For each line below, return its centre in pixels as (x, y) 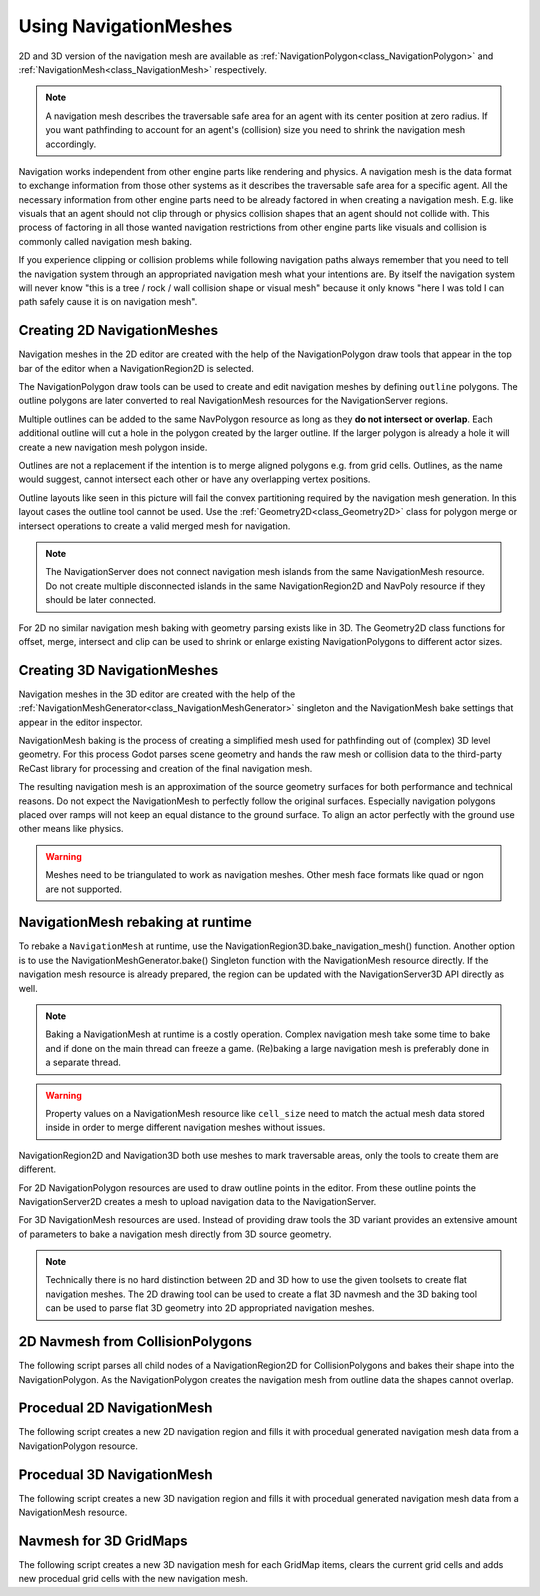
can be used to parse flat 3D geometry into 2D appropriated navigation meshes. (210, 1308)
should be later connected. (101, 600)
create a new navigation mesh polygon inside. (113, 447)
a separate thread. (83, 1062)
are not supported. (84, 889)
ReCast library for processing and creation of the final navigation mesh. (165, 768)
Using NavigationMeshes (125, 26)
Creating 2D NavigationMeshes (118, 330)
